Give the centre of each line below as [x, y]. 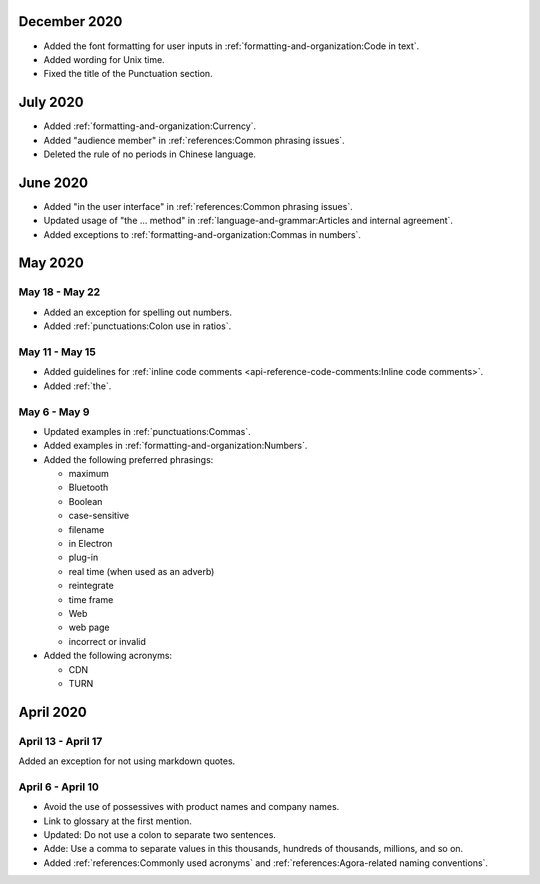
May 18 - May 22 [59, 292]
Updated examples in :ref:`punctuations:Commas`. [147, 431]
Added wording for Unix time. [104, 59]
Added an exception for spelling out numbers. [137, 312]
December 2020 [70, 21]
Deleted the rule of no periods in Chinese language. [150, 154]
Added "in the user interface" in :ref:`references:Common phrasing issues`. [198, 206]
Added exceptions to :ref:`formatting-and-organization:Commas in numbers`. [202, 234]
